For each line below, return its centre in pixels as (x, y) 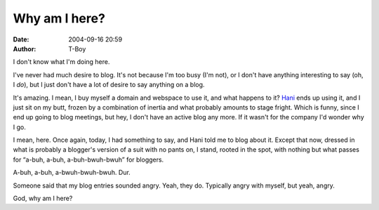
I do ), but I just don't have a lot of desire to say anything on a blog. (109, 85)
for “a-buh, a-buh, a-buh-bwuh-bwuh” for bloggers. (88, 159)
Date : (21, 39)
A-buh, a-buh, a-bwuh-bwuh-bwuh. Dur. (72, 173)
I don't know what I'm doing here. (61, 62)
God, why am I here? (43, 198)
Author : (25, 48)
